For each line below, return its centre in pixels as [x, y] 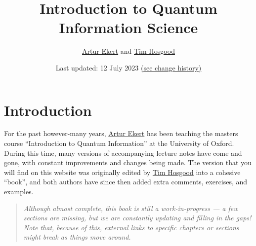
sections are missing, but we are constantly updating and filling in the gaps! [137, 218]
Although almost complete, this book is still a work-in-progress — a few [131, 208]
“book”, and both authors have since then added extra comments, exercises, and [126, 182]
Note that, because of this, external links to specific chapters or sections [131, 227]
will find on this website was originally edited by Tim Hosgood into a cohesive [122, 172]
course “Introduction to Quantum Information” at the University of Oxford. [119, 143]
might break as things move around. [77, 237]
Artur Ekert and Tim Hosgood [128, 51]
